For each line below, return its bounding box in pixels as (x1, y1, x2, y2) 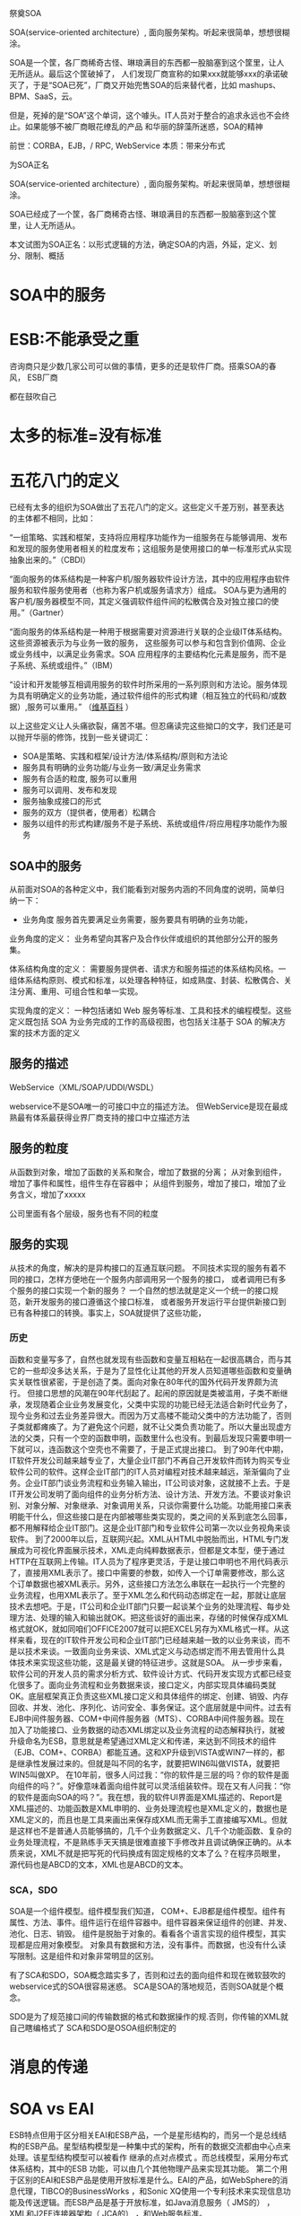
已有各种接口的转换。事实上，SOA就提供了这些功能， (9, 1307, 206, 1318)
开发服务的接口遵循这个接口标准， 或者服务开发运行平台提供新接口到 (32, 1296, 287, 1306)
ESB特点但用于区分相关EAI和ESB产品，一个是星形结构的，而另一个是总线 (9, 2130, 279, 2141)
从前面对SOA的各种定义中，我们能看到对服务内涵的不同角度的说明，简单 (9, 884, 277, 895)
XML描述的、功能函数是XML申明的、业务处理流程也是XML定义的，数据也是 (9, 1803, 288, 1814)
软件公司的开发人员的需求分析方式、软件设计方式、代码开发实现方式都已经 (9, 1668, 284, 1679)
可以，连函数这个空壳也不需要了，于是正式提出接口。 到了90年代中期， (24, 1444, 288, 1455)
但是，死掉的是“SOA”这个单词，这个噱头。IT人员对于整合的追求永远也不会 (9, 110, 282, 120)
